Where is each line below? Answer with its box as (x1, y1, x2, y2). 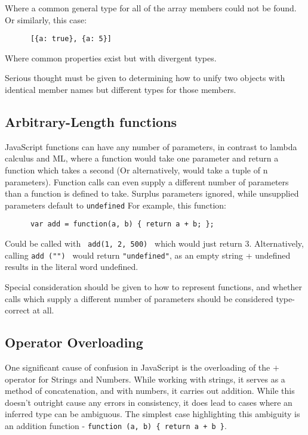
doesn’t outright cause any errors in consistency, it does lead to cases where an (5, 396, 292, 408)
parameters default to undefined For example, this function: (5, 198, 226, 211)
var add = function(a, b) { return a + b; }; (30, 220, 214, 229)
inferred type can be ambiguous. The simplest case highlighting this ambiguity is (5, 408, 300, 420)
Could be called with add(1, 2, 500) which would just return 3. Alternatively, (5, 237, 304, 250)
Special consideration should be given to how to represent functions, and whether (5, 281, 302, 293)
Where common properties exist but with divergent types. (5, 51, 217, 64)
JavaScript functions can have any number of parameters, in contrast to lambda (5, 140, 297, 153)
